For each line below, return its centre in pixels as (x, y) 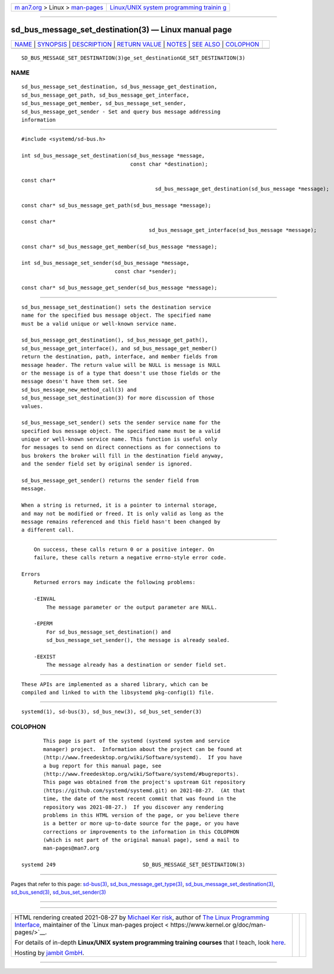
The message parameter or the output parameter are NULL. (132, 607)
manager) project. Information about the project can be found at (143, 749)
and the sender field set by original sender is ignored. (107, 464)
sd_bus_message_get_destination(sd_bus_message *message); (242, 188)
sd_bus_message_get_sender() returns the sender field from (110, 481)
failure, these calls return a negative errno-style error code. (130, 558)
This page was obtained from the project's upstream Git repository (144, 782)
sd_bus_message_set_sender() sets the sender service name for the (121, 423)
